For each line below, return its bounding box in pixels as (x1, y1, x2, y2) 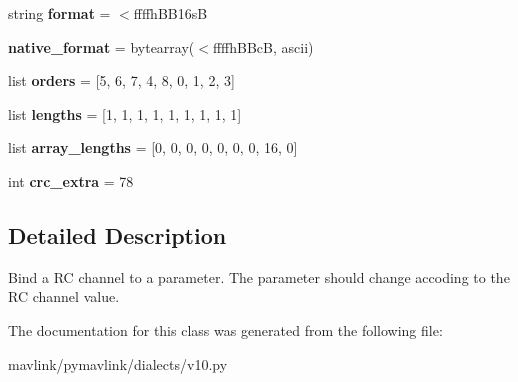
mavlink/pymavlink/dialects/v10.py (8, 353, 228, 374)
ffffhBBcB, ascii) (212, 36, 314, 57)
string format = (8, 3, 111, 23)
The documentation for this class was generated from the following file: (8, 319, 443, 340)
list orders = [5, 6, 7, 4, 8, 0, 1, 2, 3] (8, 70, 235, 91)
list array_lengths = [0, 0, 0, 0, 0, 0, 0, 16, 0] (8, 137, 298, 158)
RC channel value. (8, 286, 120, 307)
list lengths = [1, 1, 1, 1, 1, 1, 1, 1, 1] (8, 103, 242, 124)
